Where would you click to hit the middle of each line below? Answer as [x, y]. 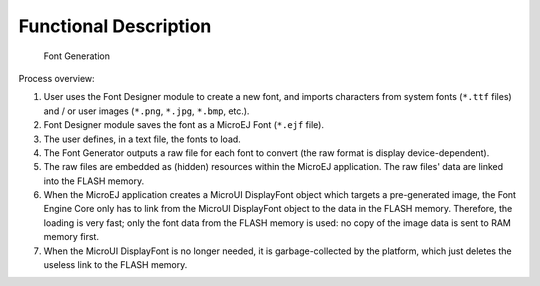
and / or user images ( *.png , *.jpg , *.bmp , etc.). [146, 111]
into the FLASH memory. [94, 181]
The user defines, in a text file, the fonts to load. [142, 139]
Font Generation [76, 56]
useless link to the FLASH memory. [115, 265]
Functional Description [115, 26]
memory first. [71, 237]
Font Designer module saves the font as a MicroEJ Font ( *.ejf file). [184, 125]
